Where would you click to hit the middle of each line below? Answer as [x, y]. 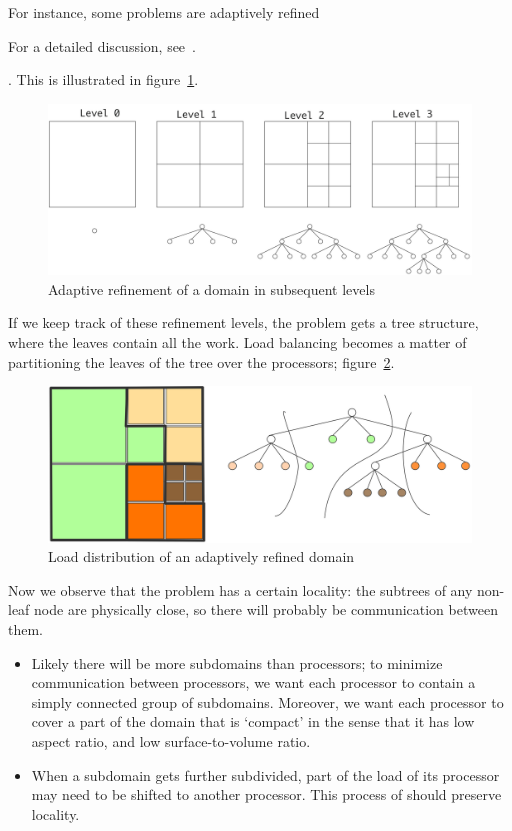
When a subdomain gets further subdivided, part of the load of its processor [265, 774]
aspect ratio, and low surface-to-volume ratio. [171, 741]
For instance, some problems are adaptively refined [164, 12]
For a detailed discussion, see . [102, 45]
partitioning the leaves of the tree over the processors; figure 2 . [201, 361]
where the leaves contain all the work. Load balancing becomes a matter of [237, 341]
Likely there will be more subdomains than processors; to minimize [237, 662]
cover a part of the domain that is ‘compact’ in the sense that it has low [253, 721]
